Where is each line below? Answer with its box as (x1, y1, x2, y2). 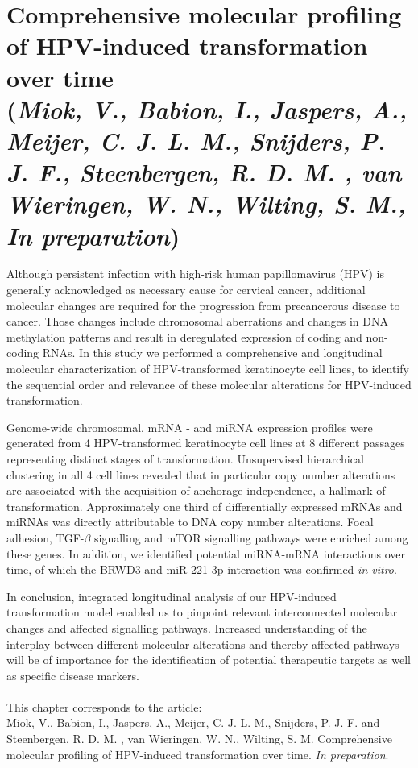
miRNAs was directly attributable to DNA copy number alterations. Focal (6, 513, 374, 530)
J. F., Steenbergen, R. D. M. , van (6, 156, 402, 189)
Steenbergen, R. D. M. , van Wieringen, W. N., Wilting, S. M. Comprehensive (6, 730, 392, 747)
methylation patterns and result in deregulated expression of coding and (6, 328, 362, 345)
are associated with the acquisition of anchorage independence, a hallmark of (6, 482, 386, 499)
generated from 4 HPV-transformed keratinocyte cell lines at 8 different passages (6, 434, 405, 451)
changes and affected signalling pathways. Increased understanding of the (6, 619, 367, 636)
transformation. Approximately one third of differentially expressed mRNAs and (6, 497, 403, 514)
